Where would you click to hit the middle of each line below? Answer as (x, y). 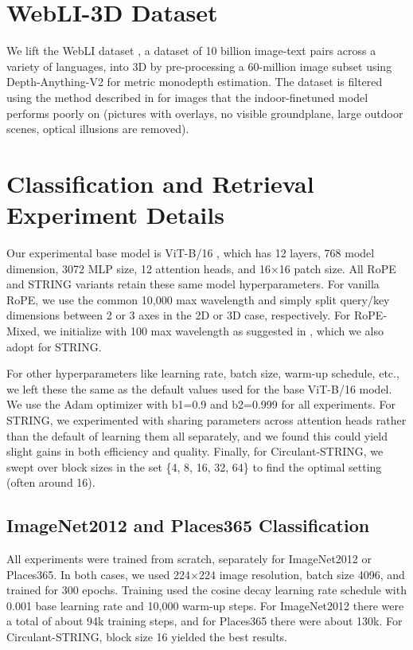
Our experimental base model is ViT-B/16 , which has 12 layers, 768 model (191, 253)
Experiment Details (115, 215)
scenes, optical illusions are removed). (98, 129)
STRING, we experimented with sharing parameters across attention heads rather (206, 419)
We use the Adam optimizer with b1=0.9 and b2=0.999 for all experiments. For (201, 404)
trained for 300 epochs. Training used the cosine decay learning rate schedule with (206, 590)
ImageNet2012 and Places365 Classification (188, 525)
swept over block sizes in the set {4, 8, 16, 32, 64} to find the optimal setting (194, 466)
